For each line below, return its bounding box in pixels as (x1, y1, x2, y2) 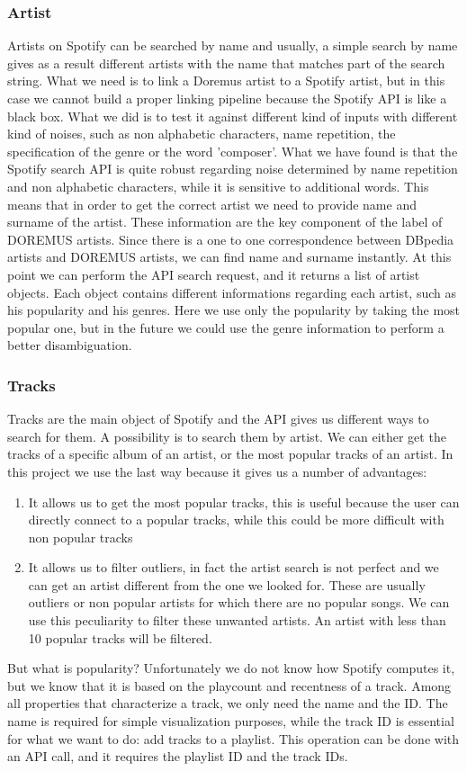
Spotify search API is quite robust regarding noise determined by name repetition (7, 159, 458, 178)
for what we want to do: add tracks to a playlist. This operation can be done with (7, 729, 460, 748)
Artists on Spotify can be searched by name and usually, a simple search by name (7, 36, 458, 55)
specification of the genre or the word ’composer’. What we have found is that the (7, 141, 458, 160)
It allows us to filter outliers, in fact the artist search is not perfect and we (28, 558, 439, 577)
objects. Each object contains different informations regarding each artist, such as (7, 282, 457, 301)
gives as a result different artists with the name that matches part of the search (7, 53, 445, 72)
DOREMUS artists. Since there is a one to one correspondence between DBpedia (7, 229, 454, 248)
